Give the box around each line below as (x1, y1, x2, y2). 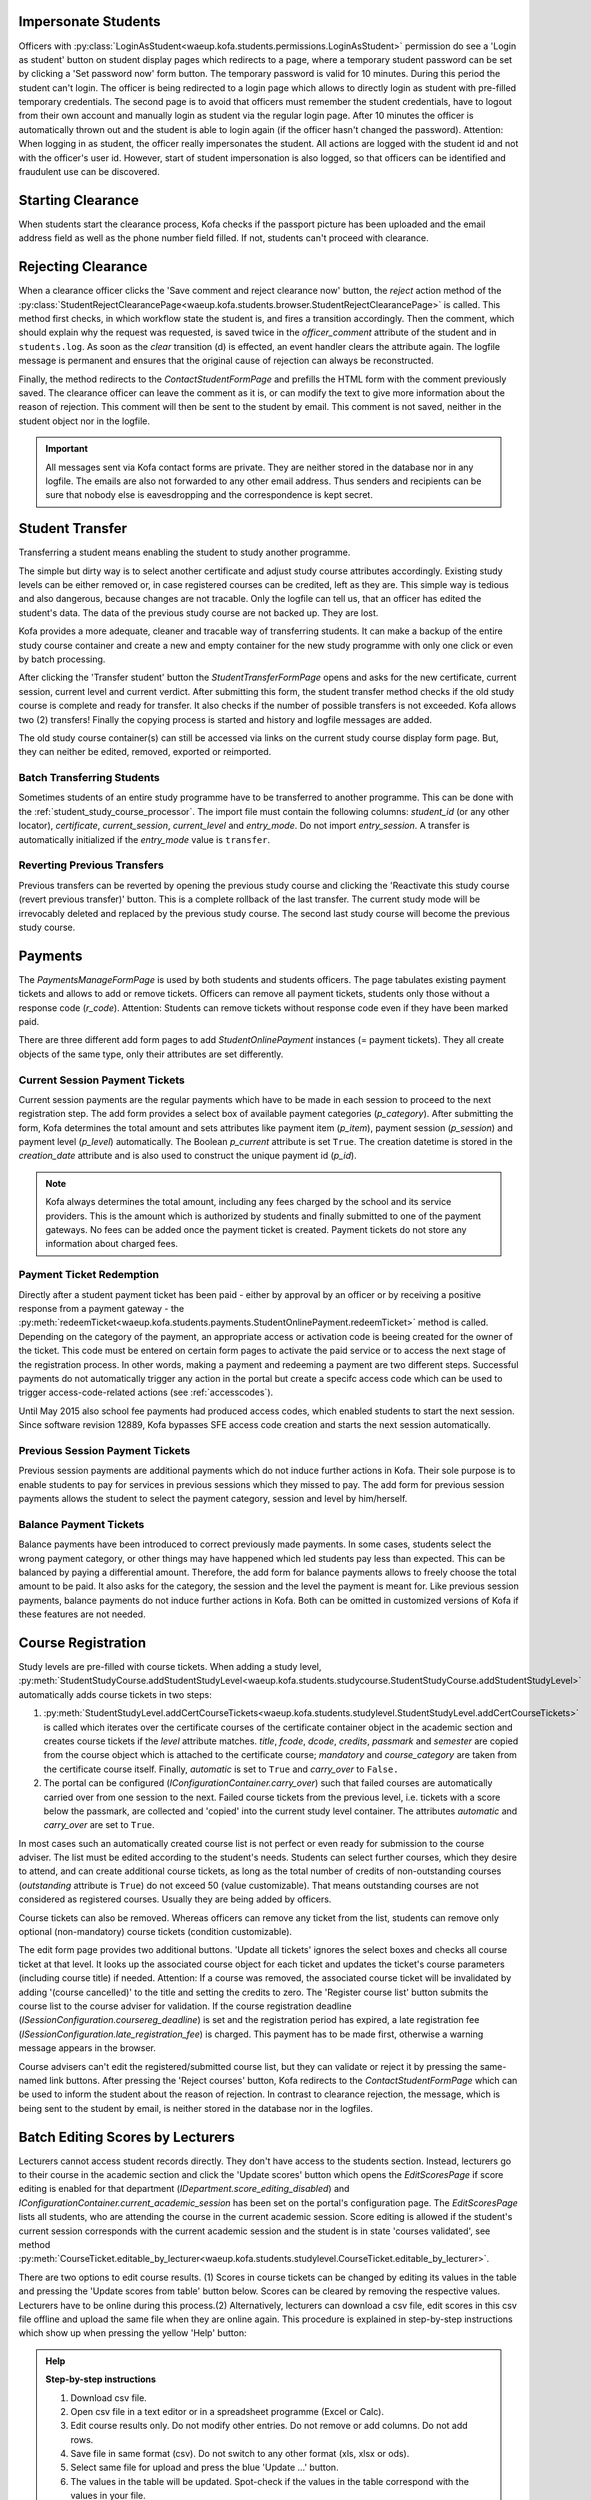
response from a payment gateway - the (18, 1302, 185, 1314)
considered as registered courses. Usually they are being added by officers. (18, 1893, 332, 1905)
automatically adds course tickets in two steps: (18, 1688, 212, 1700)
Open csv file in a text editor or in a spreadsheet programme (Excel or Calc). (70, 2405, 385, 2417)
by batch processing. (18, 653, 106, 665)
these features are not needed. (18, 1608, 146, 1620)
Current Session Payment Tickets (18, 1073, 185, 1087)
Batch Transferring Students (18, 771, 160, 785)
